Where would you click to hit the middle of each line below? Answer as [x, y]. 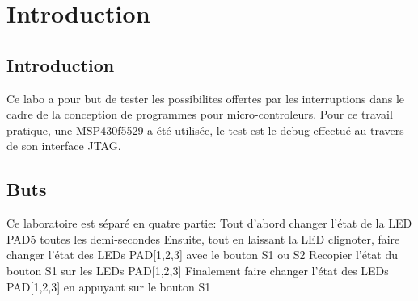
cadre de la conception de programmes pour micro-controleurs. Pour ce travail [200, 114]
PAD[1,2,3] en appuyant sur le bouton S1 [109, 286]
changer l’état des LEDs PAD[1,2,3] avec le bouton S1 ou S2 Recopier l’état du [203, 255]
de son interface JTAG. [64, 146]
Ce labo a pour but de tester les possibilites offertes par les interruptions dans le [206, 98]
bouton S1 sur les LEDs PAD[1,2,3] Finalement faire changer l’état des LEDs [198, 270]
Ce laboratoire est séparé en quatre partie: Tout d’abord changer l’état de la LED [209, 223]
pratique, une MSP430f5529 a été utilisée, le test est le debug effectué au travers [205, 130]
